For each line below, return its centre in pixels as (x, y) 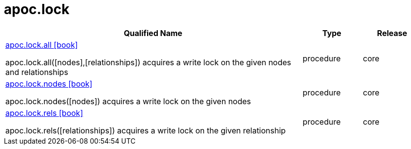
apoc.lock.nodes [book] (49, 84)
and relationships (37, 72)
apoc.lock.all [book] (42, 45)
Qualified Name (153, 33)
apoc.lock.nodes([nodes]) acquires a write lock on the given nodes (128, 101)
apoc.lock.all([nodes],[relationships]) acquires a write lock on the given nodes (148, 62)
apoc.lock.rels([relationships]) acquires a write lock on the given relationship (146, 130)
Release (392, 33)
